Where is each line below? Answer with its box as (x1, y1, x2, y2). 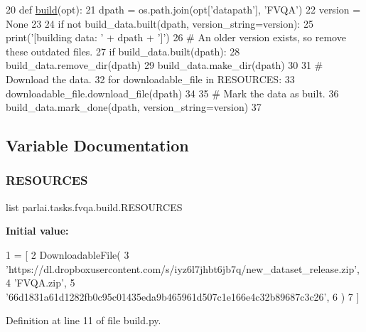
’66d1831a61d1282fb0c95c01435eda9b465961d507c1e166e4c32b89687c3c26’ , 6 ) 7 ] (6, 289, 360, 304)
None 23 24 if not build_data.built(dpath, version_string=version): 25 (6, 16, 313, 31)
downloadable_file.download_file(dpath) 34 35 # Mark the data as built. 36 (6, 85, 339, 100)
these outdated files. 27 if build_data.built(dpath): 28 (6, 43, 240, 58)
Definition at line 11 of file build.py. (6, 313, 161, 328)
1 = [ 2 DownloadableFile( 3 (6, 247, 129, 262)
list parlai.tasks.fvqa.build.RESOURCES (6, 199, 183, 214)
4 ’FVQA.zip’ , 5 (6, 275, 75, 290)
